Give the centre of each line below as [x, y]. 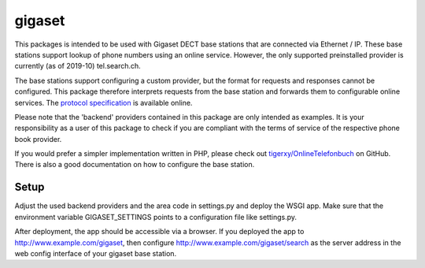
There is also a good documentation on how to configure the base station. [135, 165]
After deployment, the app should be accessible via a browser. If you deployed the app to [159, 232]
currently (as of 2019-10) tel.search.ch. [78, 66]
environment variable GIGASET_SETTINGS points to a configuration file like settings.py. [156, 217]
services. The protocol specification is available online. [103, 102]
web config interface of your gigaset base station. [96, 253]
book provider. [38, 139]
